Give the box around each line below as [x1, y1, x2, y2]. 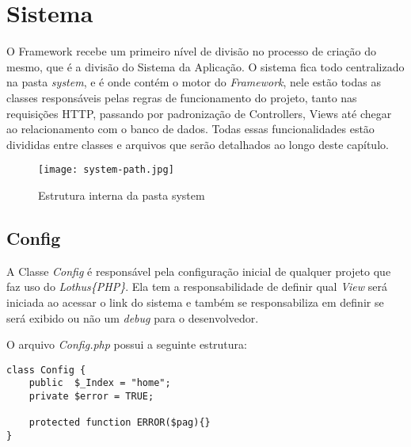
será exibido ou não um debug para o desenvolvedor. [6, 309, 259, 326]
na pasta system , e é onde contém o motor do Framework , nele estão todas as [6, 74, 381, 90]
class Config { [6, 364, 86, 376]
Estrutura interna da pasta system [38, 186, 205, 203]
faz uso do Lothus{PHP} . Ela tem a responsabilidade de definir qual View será [6, 278, 387, 295]
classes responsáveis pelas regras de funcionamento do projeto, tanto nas [6, 89, 357, 105]
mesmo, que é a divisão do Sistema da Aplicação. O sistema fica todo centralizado [6, 58, 405, 74]
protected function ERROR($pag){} [29, 417, 211, 429]
